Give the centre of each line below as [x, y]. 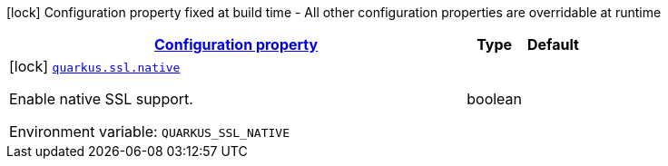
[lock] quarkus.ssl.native [95, 66]
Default [553, 44]
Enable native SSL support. [101, 99]
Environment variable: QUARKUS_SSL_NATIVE [149, 132]
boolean [495, 99]
